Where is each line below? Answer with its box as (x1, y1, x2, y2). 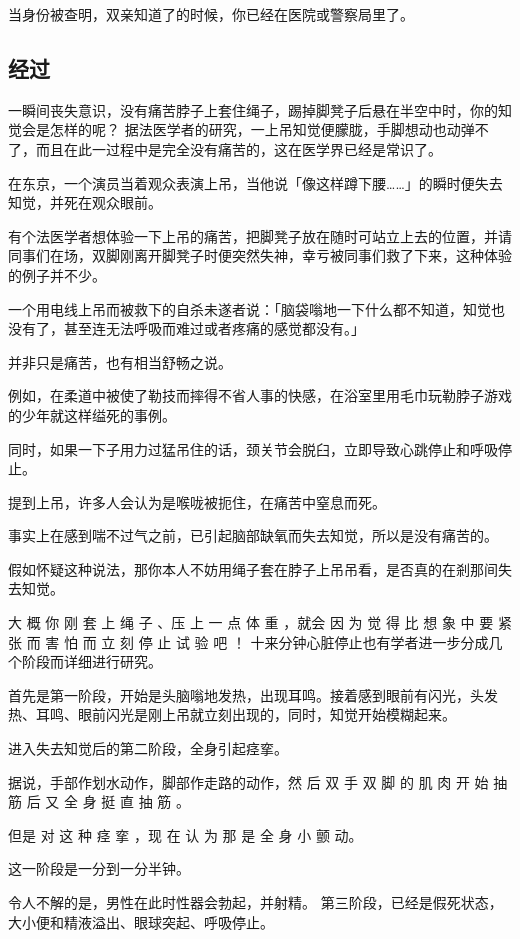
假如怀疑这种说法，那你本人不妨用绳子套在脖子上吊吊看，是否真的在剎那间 (8, 558, 498, 579)
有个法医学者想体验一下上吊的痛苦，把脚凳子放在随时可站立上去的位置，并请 (8, 225, 512, 246)
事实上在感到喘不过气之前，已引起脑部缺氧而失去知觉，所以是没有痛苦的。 (8, 525, 498, 546)
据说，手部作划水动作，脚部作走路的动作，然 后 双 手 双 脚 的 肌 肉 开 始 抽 (8, 771, 508, 792)
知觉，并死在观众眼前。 (8, 192, 162, 213)
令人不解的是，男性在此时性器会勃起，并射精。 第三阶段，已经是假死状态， (8, 892, 503, 913)
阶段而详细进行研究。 (21, 651, 162, 672)
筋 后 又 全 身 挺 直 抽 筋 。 (8, 791, 190, 812)
